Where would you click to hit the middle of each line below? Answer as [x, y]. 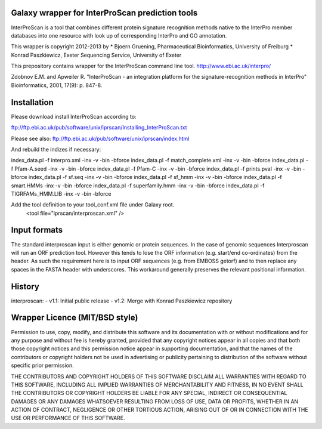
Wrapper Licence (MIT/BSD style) [75, 318]
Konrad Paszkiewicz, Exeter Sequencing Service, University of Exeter [96, 55]
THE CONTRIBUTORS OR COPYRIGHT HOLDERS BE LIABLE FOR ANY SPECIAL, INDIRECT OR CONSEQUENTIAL [149, 393]
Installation [32, 102]
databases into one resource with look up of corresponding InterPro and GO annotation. [119, 35]
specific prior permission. [42, 365]
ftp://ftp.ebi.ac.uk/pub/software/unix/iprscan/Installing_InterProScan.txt [99, 128]
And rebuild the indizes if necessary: [56, 149]
